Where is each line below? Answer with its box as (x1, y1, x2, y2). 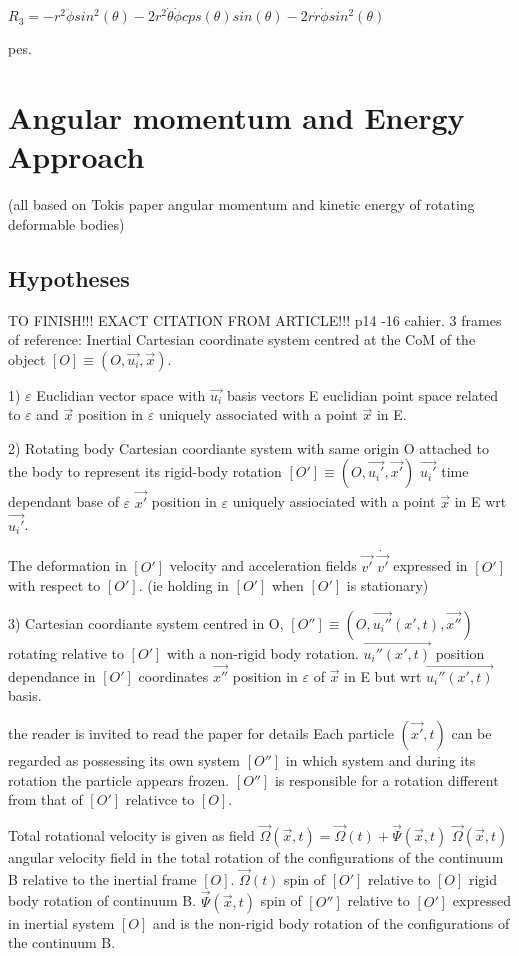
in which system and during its (285, 749, 476, 770)
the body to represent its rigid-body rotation (8, 461, 282, 482)
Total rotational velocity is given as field (8, 824, 255, 845)
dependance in (8, 665, 96, 686)
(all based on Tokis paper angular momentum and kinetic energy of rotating (8, 194, 475, 215)
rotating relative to (8, 642, 124, 663)
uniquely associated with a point (158, 404, 358, 425)
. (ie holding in (138, 575, 229, 596)
